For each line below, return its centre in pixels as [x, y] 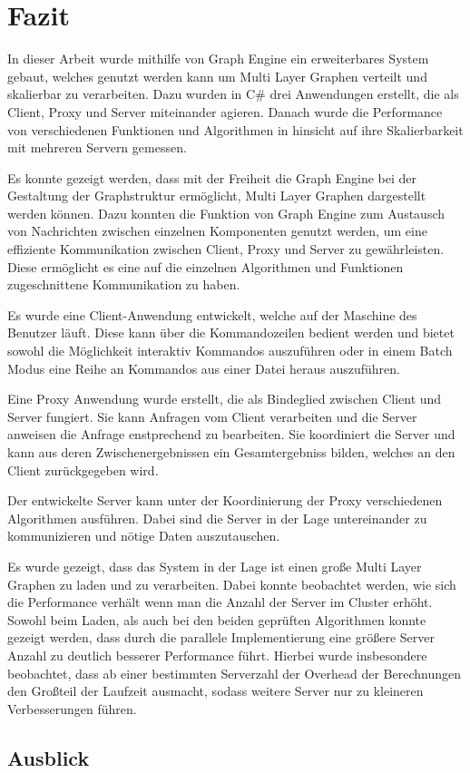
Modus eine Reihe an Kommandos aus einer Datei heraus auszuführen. [204, 368]
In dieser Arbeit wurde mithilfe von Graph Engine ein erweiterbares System [218, 59]
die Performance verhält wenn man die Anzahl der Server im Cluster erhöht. [220, 602]
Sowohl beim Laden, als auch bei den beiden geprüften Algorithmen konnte [217, 619]
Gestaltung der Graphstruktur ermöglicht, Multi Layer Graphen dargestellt [217, 196]
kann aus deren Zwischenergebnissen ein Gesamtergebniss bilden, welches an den [231, 452]
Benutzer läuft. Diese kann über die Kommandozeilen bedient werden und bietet [231, 333]
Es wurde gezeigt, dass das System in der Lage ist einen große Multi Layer [215, 566]
